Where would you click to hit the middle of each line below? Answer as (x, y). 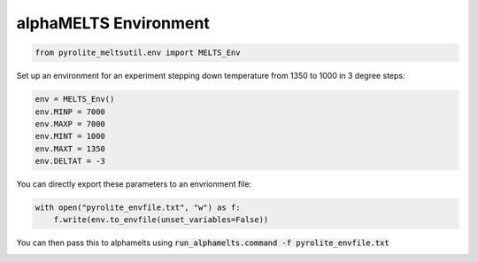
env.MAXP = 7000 (70, 123)
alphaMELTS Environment (113, 23)
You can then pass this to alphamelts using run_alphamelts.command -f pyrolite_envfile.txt (203, 243)
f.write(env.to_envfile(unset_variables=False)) (161, 220)
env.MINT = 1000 (70, 136)
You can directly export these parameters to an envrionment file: (134, 184)
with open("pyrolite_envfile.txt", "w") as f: (138, 208)
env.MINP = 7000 (70, 112)
